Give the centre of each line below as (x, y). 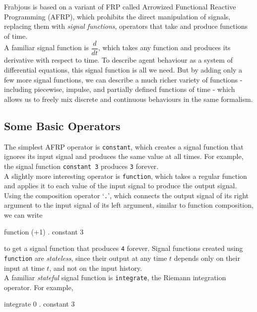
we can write (23, 215)
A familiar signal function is (46, 47)
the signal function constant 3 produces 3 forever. (81, 166)
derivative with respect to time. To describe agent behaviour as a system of (118, 60)
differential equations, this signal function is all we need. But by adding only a (123, 70)
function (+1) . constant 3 (44, 231)
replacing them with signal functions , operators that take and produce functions (126, 26)
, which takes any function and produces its (164, 47)
